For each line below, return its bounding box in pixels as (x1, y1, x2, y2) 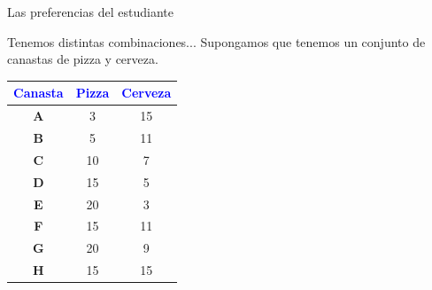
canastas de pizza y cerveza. (7, 50, 158, 68)
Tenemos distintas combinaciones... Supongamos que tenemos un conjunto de (7, 32, 426, 51)
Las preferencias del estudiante (7, 3, 174, 20)
